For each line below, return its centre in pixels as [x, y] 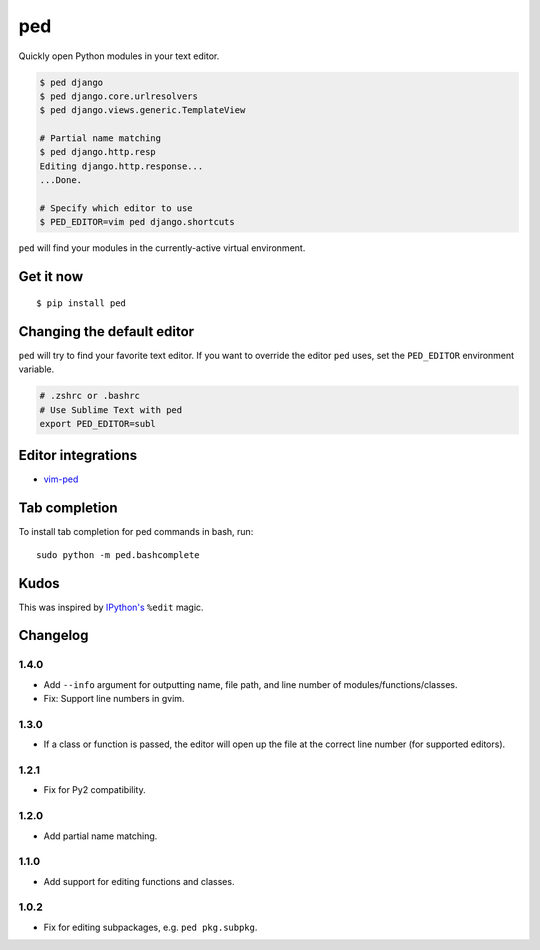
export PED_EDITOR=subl [98, 423]
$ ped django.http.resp [98, 152]
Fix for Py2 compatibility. [94, 790]
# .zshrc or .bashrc [89, 396]
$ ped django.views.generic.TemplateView [142, 110]
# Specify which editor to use [116, 208]
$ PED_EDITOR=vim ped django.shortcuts [137, 222]
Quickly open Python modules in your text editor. [119, 56]
